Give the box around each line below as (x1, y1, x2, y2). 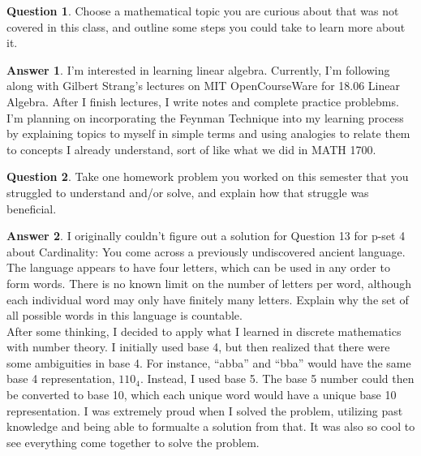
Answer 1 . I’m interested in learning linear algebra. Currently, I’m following (6, 61, 390, 78)
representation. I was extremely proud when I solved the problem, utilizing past (6, 402, 403, 419)
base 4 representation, (6, 370, 115, 387)
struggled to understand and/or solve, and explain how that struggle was (6, 183, 369, 200)
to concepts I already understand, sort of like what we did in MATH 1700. (6, 140, 376, 157)
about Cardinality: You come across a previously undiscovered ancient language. (6, 243, 406, 260)
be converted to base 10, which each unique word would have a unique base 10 (6, 386, 397, 403)
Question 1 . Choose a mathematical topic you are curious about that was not (6, 2, 399, 19)
